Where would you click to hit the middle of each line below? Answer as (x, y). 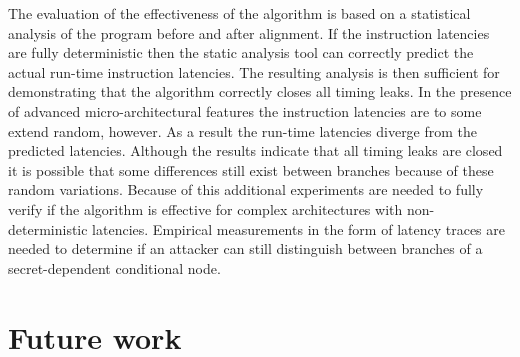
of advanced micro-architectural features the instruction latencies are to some (245, 110)
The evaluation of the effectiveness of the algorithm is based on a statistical (239, 13)
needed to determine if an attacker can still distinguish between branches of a (245, 248)
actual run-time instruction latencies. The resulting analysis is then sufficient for (254, 71)
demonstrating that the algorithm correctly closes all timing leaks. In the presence (260, 91)
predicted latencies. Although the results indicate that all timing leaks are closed (255, 150)
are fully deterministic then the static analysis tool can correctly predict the (241, 52)
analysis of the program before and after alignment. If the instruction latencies (249, 32)
